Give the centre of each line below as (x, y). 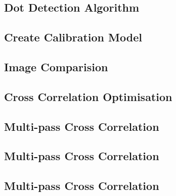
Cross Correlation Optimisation (88, 96)
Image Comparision (56, 66)
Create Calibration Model (73, 37)
